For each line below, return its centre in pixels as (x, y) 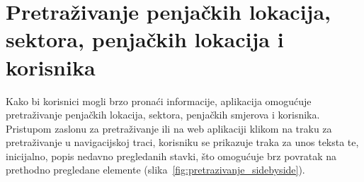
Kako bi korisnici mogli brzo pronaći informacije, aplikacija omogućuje (159, 101)
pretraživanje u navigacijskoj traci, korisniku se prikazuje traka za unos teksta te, (182, 142)
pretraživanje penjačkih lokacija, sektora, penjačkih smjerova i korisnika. (163, 115)
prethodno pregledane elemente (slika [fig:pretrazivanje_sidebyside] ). (155, 170)
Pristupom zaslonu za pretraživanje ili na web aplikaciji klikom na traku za (169, 128)
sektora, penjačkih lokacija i (145, 39)
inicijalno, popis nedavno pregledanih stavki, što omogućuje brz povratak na (171, 156)
